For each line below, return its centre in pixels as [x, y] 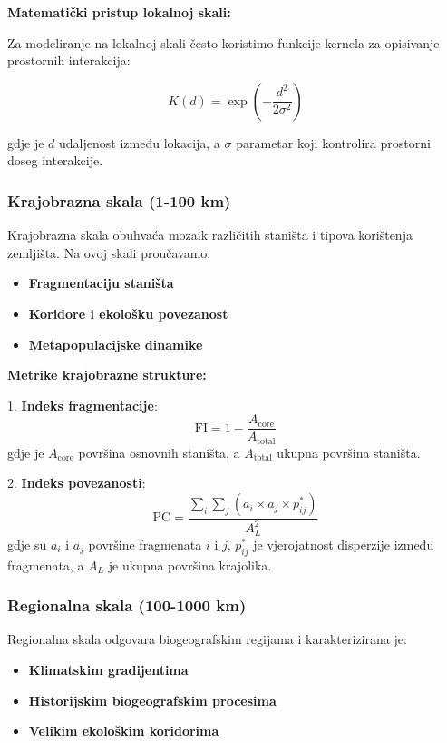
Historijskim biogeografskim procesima [152, 700]
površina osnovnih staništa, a [159, 452]
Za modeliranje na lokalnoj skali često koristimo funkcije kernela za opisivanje [223, 42]
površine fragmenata [145, 544]
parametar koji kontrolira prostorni [333, 142]
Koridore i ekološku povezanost [128, 313]
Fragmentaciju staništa [101, 283]
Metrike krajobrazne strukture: [107, 375]
